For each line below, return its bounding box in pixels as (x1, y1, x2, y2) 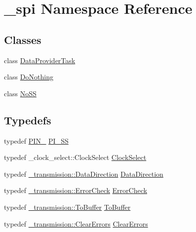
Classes (4, 32, 41, 47)
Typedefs (4, 112, 51, 127)
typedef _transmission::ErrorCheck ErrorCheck (4, 185, 147, 195)
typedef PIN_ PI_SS (4, 135, 69, 146)
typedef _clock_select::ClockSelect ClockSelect (4, 152, 147, 162)
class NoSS (4, 88, 37, 98)
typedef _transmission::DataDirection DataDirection (4, 168, 163, 179)
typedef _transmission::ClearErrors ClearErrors (4, 218, 148, 229)
